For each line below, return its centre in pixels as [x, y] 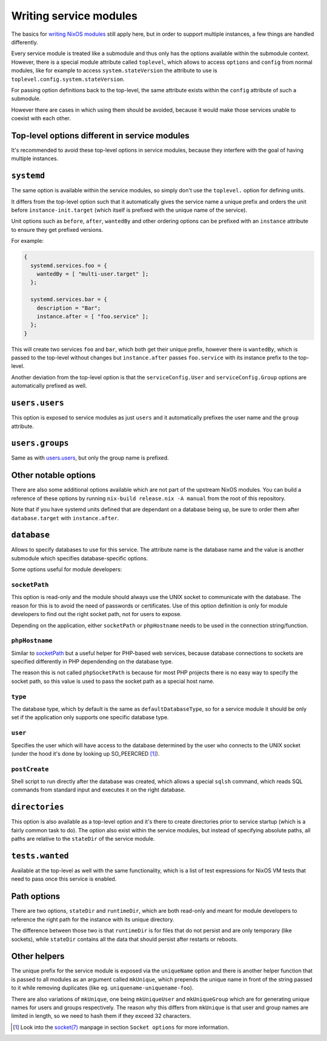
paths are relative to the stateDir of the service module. [83, 839]
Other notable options [54, 476]
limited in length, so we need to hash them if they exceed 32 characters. [101, 1016]
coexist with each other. [41, 118]
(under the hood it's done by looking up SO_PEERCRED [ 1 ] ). [85, 753]
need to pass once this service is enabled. [64, 879]
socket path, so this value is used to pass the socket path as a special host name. [113, 681]
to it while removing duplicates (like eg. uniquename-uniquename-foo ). [102, 988]
